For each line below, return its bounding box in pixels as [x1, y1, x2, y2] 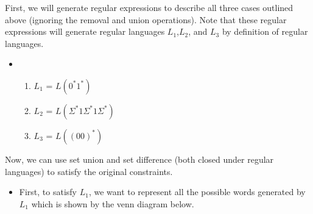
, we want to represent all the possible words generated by [88, 185, 306, 198]
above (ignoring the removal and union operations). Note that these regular [5, 13, 287, 26]
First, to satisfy [19, 185, 77, 198]
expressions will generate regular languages [5, 25, 165, 38]
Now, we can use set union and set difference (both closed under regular [5, 152, 274, 165]
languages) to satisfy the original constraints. [5, 165, 173, 177]
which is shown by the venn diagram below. [31, 197, 194, 210]
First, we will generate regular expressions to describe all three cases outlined [5, 1, 294, 13]
